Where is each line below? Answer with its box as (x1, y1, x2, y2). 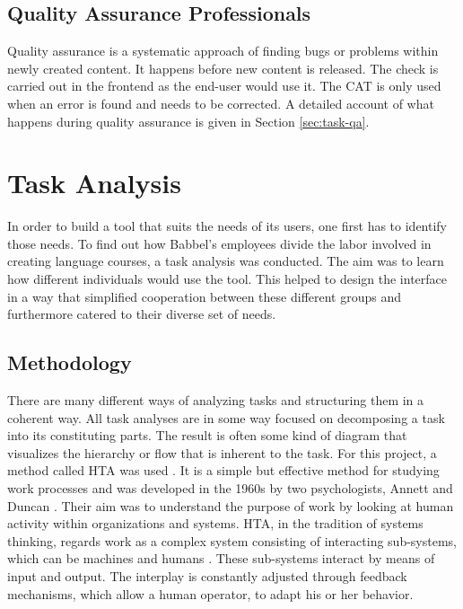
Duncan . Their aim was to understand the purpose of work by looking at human (7, 496, 454, 515)
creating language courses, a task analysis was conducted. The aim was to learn (7, 252, 444, 270)
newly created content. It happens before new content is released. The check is (7, 58, 439, 77)
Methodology (7, 349, 132, 376)
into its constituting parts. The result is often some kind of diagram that (7, 426, 407, 445)
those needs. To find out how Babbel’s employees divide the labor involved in (7, 234, 432, 252)
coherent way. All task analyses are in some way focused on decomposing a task (7, 408, 445, 427)
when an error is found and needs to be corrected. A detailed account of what (7, 93, 434, 112)
